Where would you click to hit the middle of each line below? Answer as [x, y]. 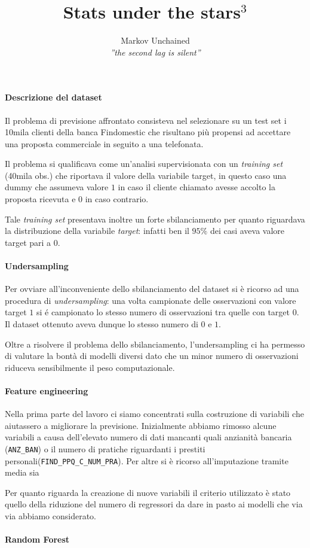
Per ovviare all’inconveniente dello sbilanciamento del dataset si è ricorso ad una [152, 289]
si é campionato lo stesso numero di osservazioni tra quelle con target [163, 312]
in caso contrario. [117, 199]
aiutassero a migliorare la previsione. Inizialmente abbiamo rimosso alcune [141, 425]
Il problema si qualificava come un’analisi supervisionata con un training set [144, 164]
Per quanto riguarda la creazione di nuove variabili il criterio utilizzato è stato [148, 492]
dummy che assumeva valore [57, 187]
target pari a [28, 242]
